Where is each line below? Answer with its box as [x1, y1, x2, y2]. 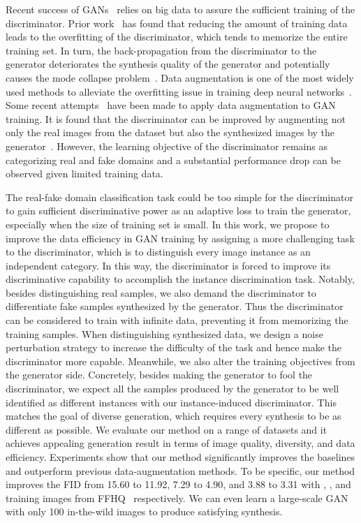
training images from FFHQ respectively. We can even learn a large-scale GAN [6, 490, 348, 505]
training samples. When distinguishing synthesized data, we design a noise [6, 326, 323, 341]
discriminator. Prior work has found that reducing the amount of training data [6, 15, 348, 30]
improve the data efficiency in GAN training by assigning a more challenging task [6, 230, 355, 245]
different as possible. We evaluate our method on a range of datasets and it [6, 422, 327, 436]
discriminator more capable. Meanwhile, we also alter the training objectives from [6, 353, 355, 368]
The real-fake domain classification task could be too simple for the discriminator [6, 189, 353, 204]
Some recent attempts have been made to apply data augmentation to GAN [6, 98, 336, 112]
